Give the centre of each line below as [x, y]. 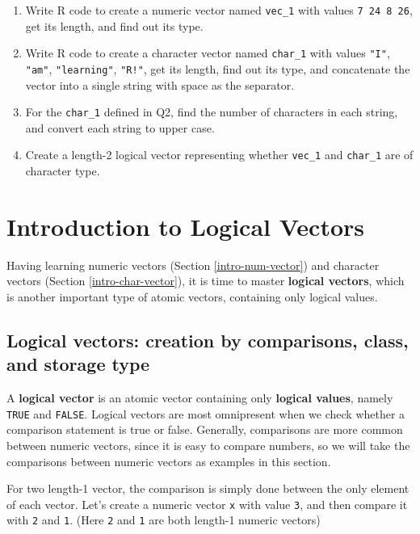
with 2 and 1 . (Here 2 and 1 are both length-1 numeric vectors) [164, 520]
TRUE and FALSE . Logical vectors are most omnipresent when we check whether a [206, 413]
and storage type [78, 364]
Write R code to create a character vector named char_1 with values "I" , [208, 53]
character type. [63, 171]
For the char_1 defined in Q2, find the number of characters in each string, [212, 112]
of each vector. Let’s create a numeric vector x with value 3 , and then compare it [207, 504]
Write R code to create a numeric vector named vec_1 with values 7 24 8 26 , [219, 10]
